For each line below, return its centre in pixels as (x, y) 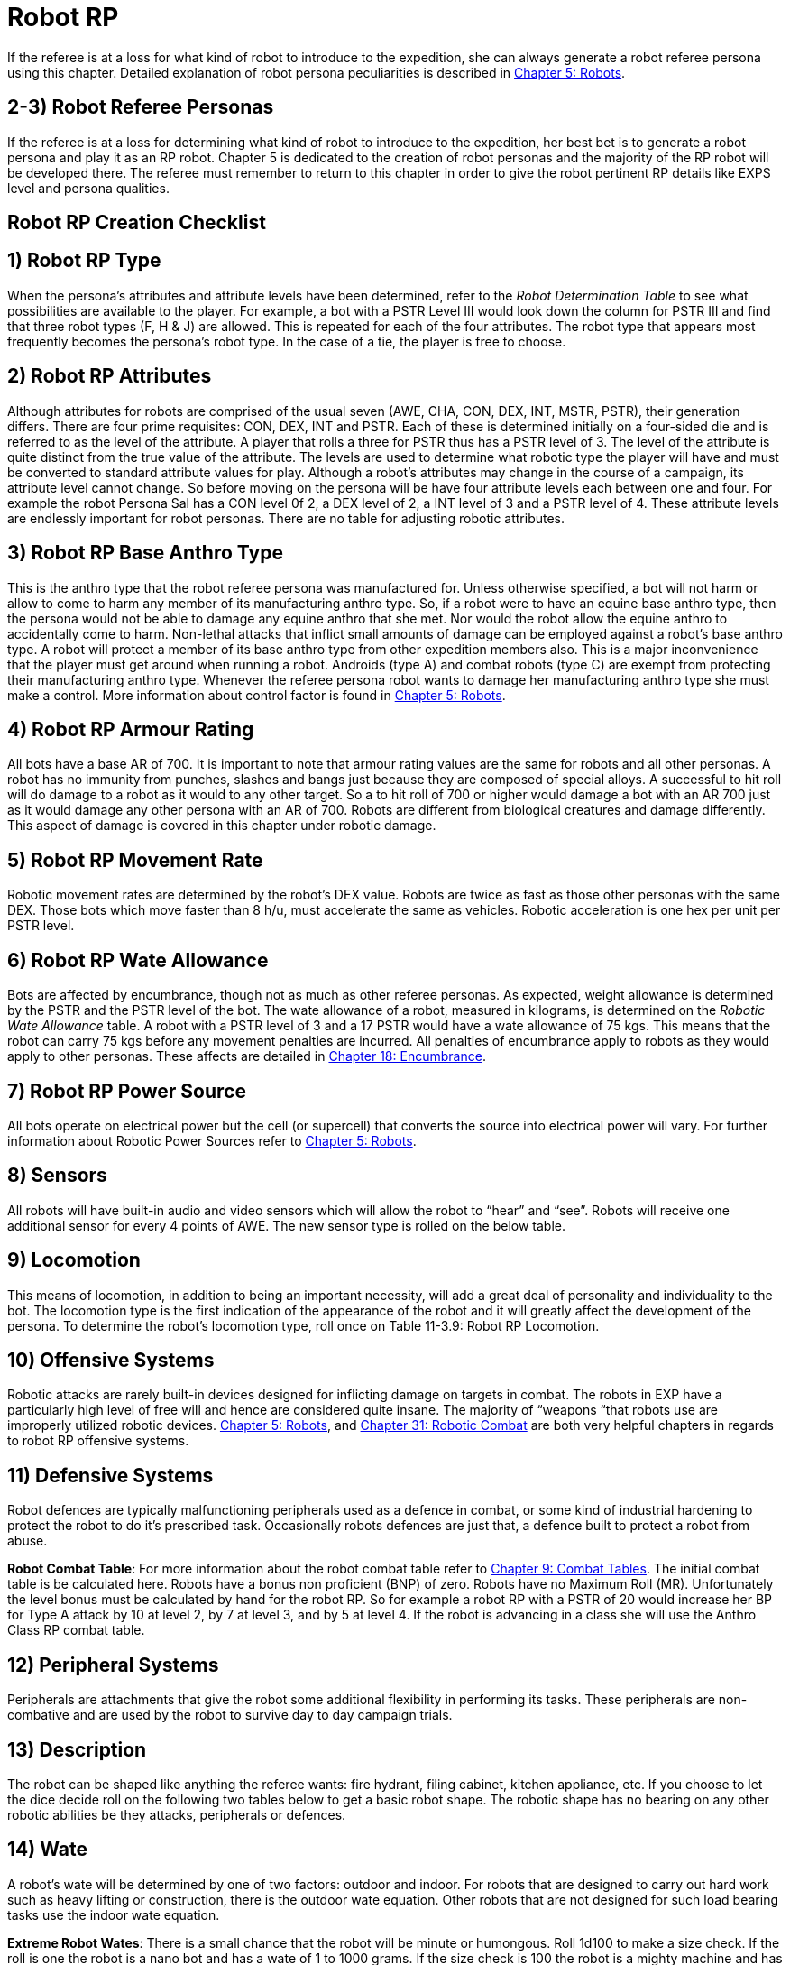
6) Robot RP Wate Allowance (138, 960)
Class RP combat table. (76, 1630)
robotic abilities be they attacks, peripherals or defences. (177, 1814)
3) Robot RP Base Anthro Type (145, 553)
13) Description (77, 1749)
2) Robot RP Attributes (110, 376)
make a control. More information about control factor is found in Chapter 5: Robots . (257, 695)
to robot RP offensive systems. (98, 1441)
